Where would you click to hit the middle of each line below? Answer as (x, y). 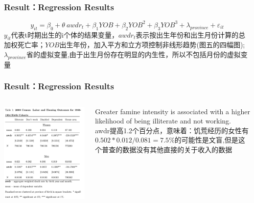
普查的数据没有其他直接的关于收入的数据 (167, 149)
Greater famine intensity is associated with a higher (173, 111)
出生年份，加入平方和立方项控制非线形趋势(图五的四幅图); (152, 45)
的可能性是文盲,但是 (206, 140)
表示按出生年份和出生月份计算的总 (191, 34)
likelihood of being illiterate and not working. (163, 121)
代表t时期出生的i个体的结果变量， (65, 34)
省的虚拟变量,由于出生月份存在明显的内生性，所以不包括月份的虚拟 (133, 54)
